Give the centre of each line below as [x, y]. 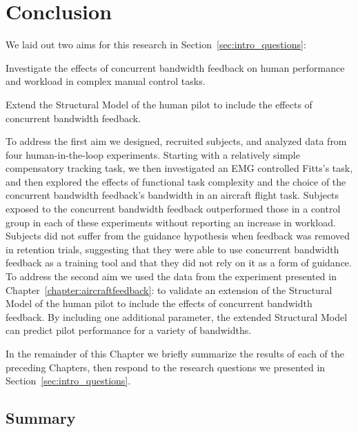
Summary [41, 418]
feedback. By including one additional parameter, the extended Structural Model [177, 316]
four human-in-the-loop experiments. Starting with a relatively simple [153, 154]
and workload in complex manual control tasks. [106, 81]
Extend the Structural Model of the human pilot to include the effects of [159, 104]
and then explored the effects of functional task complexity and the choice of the [176, 181]
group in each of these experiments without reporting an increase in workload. [171, 222]
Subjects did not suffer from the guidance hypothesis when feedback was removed [178, 236]
